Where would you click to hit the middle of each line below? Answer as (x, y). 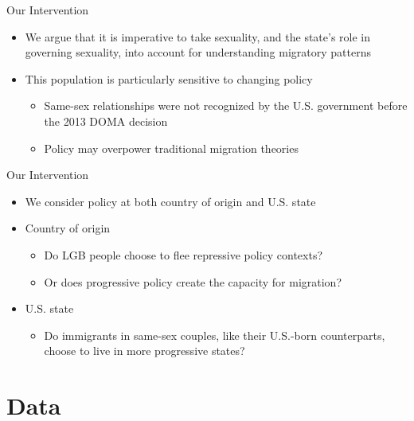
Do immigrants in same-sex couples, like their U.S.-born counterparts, (215, 335)
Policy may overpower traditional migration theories (171, 148)
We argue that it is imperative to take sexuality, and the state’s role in (198, 36)
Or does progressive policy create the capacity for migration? (193, 281)
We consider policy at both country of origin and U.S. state (170, 201)
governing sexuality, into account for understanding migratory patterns (198, 52)
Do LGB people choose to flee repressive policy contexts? (184, 254)
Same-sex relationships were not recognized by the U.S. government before (226, 105)
